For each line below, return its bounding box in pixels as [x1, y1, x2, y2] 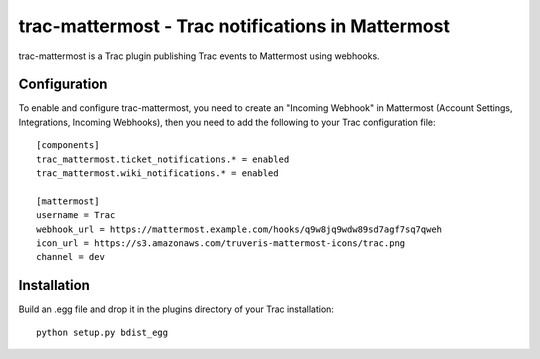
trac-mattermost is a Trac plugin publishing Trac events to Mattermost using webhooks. [18, 50, 380, 62]
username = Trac [36, 210, 116, 221]
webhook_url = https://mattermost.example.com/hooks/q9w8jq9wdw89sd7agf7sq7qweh [36, 223, 443, 235]
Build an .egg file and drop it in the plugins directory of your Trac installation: [18, 303, 335, 315]
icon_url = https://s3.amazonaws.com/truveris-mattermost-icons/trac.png [36, 237, 406, 249]
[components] [36, 140, 100, 151]
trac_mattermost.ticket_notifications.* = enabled [36, 153, 290, 165]
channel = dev [36, 251, 105, 263]
